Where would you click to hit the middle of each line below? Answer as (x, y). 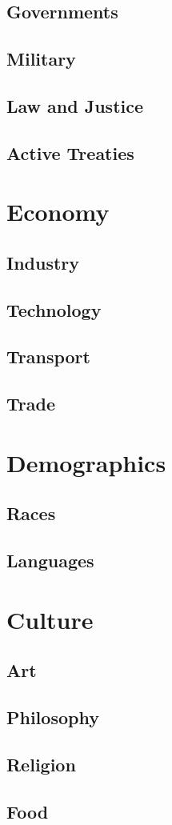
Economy (58, 212)
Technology (54, 309)
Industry (43, 262)
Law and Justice (75, 105)
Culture (50, 619)
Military (41, 59)
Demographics (86, 462)
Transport (48, 356)
